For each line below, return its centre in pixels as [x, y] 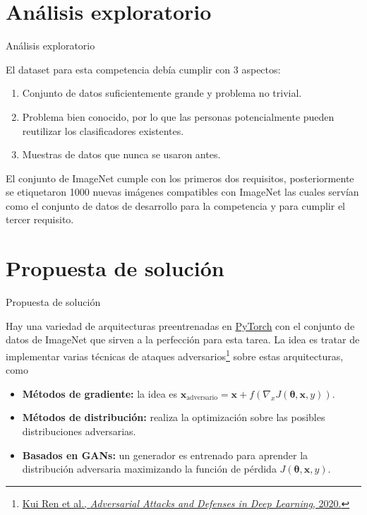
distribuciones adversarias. [79, 431]
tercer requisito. [40, 219]
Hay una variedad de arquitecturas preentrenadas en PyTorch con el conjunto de [180, 325]
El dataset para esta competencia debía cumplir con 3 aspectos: [143, 69]
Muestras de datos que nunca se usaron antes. [121, 154]
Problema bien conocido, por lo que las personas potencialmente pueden [178, 116]
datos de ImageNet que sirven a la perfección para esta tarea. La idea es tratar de [183, 339]
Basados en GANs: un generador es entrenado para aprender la [165, 455]
